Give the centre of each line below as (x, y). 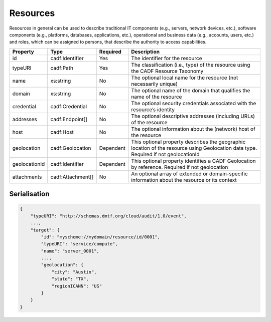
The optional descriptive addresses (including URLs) (193, 116)
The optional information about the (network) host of (193, 129)
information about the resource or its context (184, 180)
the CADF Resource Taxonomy (167, 71)
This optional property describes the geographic (188, 142)
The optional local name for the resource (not (185, 78)
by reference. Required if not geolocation (180, 167)
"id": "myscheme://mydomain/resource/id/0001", (101, 237)
